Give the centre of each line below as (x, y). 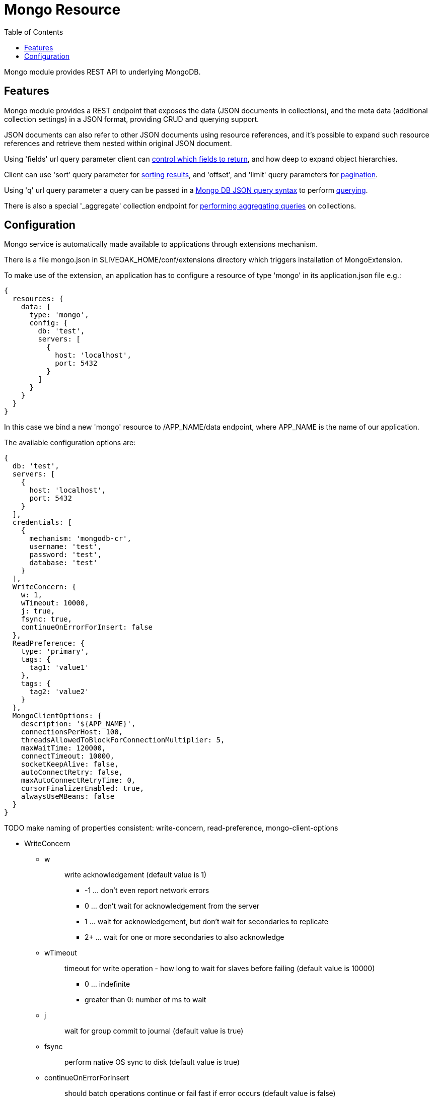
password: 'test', (65, 555)
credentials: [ (42, 523)
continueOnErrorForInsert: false (87, 627)
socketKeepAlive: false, (70, 764)
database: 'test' (63, 563)
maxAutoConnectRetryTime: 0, (78, 780)
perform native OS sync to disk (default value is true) (152, 1062)
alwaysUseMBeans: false (68, 797)
